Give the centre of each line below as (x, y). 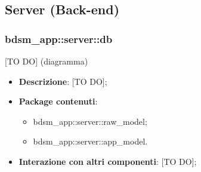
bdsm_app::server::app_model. (90, 141)
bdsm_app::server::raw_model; (90, 121)
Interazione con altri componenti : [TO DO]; (108, 161)
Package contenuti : (58, 101)
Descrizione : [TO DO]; (63, 81)
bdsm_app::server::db (59, 39)
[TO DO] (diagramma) (47, 61)
